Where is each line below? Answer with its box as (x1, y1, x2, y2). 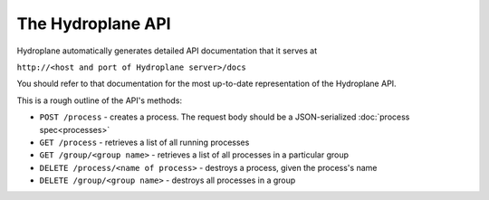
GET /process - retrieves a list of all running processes (39, 137, 250, 148)
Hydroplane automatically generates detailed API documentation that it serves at (16, 45, 317, 56)
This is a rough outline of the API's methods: (16, 95, 183, 106)
